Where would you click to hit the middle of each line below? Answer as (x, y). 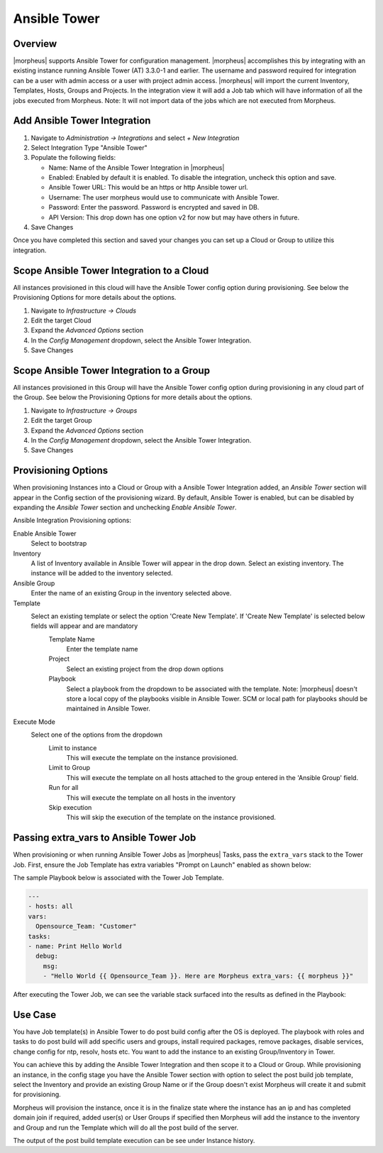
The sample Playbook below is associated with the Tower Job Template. (118, 878)
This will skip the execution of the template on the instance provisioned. (171, 818)
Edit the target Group (61, 421)
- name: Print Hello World (75, 946)
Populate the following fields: (73, 158)
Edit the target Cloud (61, 320)
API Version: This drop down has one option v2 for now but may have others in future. (174, 217)
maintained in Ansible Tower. (108, 709)
